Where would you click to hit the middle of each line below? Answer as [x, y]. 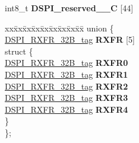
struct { [19, 51]
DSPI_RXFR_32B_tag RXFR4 [67, 109]
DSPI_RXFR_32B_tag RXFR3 [67, 98]
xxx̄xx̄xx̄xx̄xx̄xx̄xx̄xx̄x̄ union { [59, 28]
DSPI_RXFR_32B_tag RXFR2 [67, 86]
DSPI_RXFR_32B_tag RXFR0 [67, 63]
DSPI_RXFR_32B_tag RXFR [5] [70, 39]
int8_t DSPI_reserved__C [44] [69, 8]
